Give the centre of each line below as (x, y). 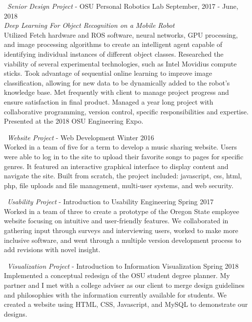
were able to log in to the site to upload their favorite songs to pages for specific (124, 156)
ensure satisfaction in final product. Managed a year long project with (109, 101)
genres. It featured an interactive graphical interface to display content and (116, 166)
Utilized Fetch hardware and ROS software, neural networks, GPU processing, (121, 34)
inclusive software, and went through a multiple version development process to (123, 240)
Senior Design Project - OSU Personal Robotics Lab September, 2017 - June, (123, 6)
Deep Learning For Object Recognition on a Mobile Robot (89, 25)
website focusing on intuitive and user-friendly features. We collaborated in (116, 221)
